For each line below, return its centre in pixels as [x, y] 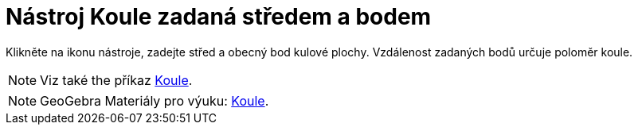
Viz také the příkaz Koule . [116, 80]
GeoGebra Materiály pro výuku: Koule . [155, 100]
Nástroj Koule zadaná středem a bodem [219, 17]
